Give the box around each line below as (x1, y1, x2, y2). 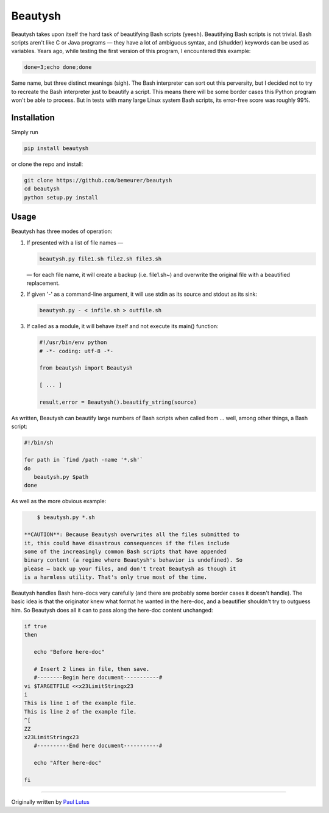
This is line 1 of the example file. (24, 700, 137, 707)
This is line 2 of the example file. (24, 708, 137, 715)
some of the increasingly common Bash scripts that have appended (24, 548, 227, 555)
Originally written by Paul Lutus (11, 798, 90, 805)
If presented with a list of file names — (26, 238, 124, 246)
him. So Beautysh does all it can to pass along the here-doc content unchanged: (11, 606, 213, 614)
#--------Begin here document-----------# (34, 674, 163, 681)
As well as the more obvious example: (11, 498, 107, 505)
